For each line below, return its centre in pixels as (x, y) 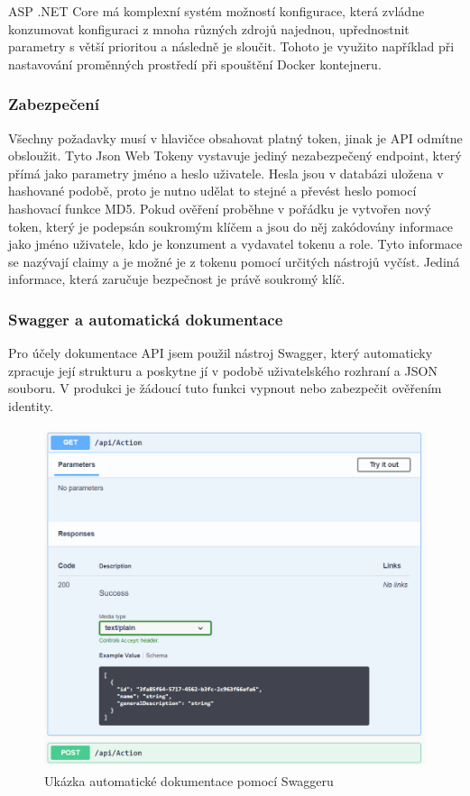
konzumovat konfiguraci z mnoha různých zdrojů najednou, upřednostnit (209, 28)
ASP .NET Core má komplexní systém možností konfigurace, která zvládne (217, 11)
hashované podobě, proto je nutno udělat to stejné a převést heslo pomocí (212, 191)
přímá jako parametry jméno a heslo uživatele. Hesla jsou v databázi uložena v (226, 173)
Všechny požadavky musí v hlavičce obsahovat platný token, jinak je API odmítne (235, 137)
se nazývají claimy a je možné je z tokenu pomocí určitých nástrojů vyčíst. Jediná (234, 261)
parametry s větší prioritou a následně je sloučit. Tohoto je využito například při (231, 46)
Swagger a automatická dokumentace (146, 319)
